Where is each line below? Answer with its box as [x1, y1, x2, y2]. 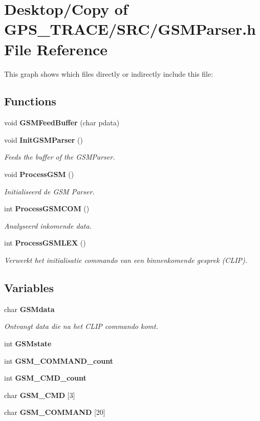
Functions [4, 93, 56, 109]
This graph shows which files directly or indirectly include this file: [4, 68, 213, 79]
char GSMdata [4, 303, 55, 314]
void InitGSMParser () [4, 134, 83, 145]
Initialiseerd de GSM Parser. [4, 186, 95, 196]
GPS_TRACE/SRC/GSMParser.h [4, 18, 256, 39]
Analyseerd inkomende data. [4, 220, 92, 231]
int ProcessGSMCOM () [4, 203, 90, 214]
